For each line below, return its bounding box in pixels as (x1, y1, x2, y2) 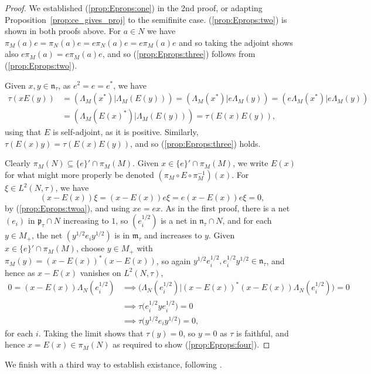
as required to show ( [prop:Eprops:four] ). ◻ (113, 338, 270, 351)
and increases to (144, 229, 202, 241)
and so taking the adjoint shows (179, 36, 293, 48)
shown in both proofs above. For (5, 25, 121, 37)
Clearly (5, 157, 30, 169)
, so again (156, 254, 191, 267)
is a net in (161, 214, 197, 227)
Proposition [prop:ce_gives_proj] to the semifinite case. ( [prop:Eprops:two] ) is (5, 13, 287, 25)
